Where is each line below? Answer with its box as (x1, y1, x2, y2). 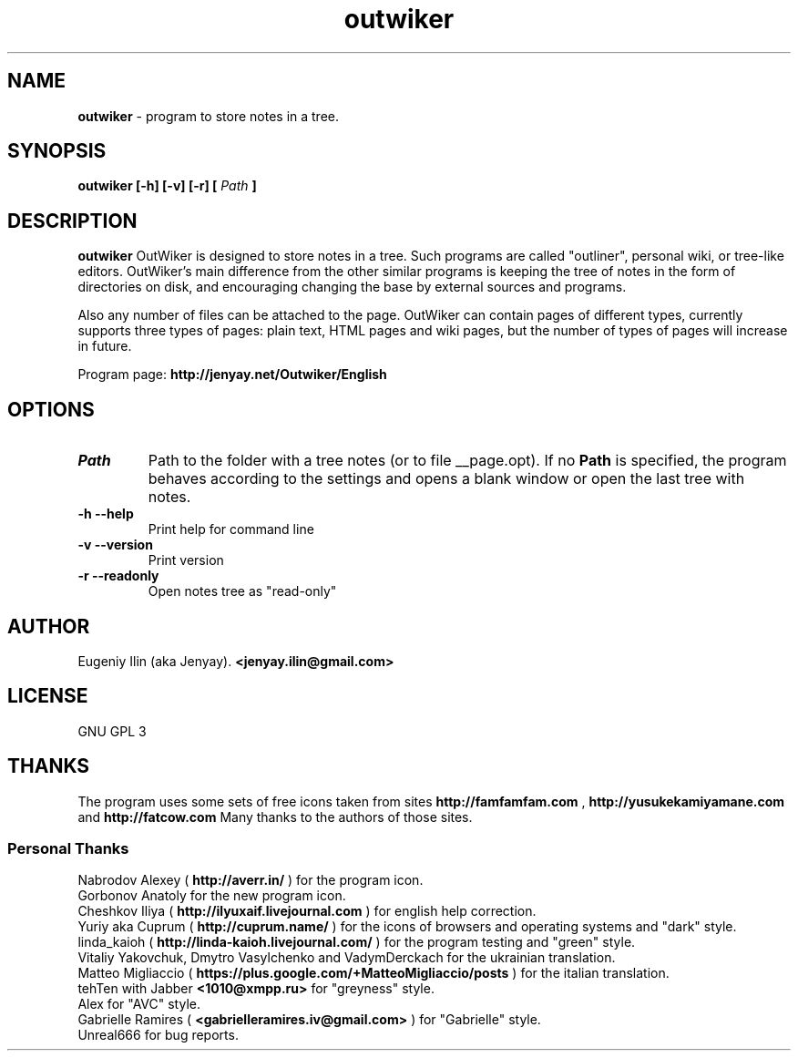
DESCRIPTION (7, 209, 138, 232)
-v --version (77, 537, 153, 553)
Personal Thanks (7, 839, 129, 858)
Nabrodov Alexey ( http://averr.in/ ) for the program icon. (77, 872, 424, 889)
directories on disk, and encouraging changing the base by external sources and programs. (77, 279, 627, 295)
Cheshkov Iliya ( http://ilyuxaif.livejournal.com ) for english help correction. (77, 903, 537, 919)
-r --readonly (77, 568, 159, 584)
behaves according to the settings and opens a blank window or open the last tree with (148, 469, 745, 488)
